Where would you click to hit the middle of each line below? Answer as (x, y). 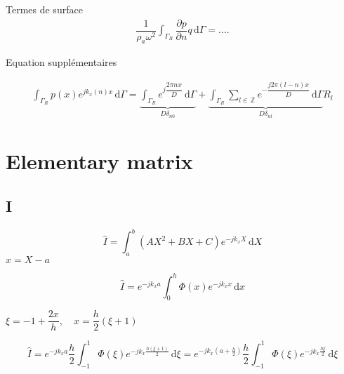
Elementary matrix (99, 161)
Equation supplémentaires (61, 62)
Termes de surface (44, 9)
